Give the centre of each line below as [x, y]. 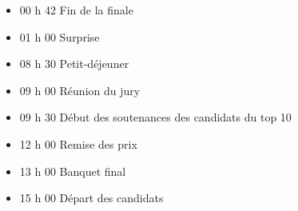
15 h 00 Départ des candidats [91, 198]
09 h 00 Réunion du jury [80, 90]
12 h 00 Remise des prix [78, 143]
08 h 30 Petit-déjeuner [74, 64]
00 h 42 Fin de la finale [76, 10]
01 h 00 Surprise [60, 36]
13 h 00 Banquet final [73, 171]
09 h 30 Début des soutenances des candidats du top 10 [155, 117]
